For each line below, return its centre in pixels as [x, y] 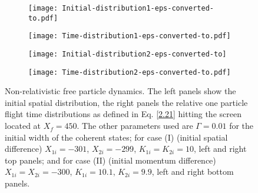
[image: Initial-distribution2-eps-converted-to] [128, 54]
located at [23, 126]
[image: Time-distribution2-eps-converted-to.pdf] [130, 72]
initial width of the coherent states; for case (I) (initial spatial [116, 137]
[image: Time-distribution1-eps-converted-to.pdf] [130, 36]
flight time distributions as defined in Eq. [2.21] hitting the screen [123, 114]
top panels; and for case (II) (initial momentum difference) [110, 160]
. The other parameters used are [135, 126]
